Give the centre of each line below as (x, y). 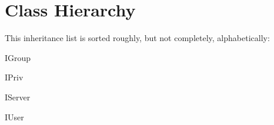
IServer (18, 97)
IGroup (18, 57)
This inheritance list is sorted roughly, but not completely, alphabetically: (137, 38)
